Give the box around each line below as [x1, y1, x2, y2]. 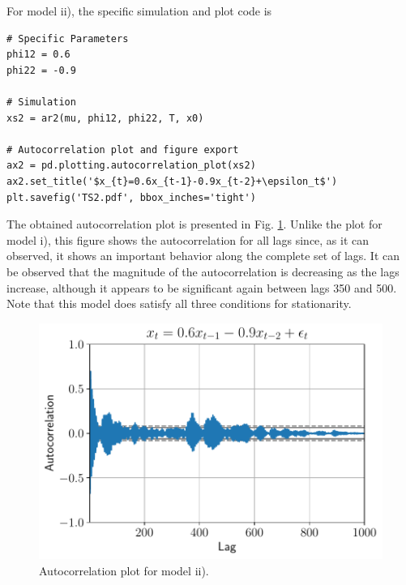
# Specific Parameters [6, 32, 129, 45]
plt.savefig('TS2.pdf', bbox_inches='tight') [6, 191, 256, 203]
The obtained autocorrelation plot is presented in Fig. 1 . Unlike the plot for [6, 216, 382, 233]
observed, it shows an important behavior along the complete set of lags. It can [6, 247, 400, 264]
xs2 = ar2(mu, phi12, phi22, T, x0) [6, 112, 204, 124]
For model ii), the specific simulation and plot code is [6, 2, 272, 19]
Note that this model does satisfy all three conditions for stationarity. [6, 295, 352, 312]
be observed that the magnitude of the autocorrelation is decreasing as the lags [6, 263, 400, 280]
